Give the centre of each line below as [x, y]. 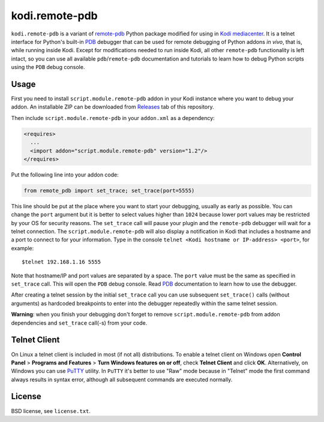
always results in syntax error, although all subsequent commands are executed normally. [122, 379]
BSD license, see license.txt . [51, 411]
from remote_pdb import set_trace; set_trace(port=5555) [109, 190]
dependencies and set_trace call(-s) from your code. [79, 323]
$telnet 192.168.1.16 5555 [61, 262]
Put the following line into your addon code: [65, 175]
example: [22, 248]
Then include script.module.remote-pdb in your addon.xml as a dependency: [113, 118]
